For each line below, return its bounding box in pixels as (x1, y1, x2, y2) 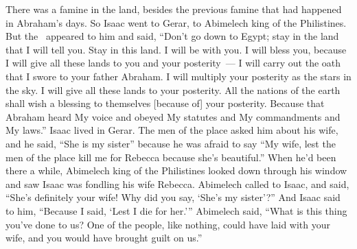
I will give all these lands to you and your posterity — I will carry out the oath (5, 56, 341, 70)
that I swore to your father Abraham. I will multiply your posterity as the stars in (5, 69, 352, 83)
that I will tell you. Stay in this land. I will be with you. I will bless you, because (5, 42, 347, 56)
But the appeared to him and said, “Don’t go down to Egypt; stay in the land (5, 29, 339, 43)
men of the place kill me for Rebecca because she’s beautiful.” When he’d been (5, 150, 336, 164)
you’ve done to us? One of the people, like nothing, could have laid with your (5, 217, 331, 231)
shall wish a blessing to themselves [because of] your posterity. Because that (5, 96, 325, 110)
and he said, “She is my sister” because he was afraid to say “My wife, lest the (5, 136, 336, 150)
